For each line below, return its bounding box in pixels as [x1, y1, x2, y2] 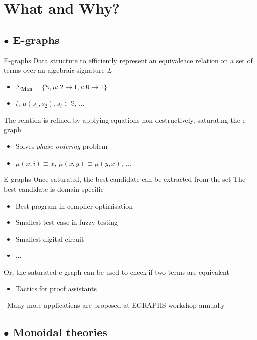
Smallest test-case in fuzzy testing [15, 217, 118, 227]
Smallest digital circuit [15, 233, 84, 244]
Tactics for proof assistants [15, 283, 97, 294]
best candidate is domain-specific [4, 183, 104, 194]
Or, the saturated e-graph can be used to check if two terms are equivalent [4, 266, 229, 277]
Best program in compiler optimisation [15, 200, 133, 211]
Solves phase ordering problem [15, 141, 108, 151]
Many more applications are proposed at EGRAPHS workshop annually [7, 300, 225, 310]
